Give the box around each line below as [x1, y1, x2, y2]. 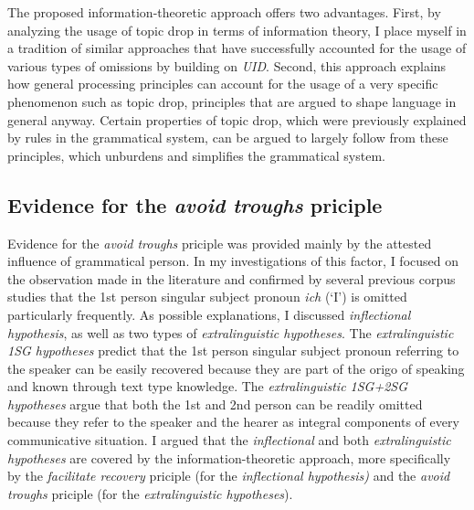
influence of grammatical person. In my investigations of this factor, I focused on [7, 251, 459, 271]
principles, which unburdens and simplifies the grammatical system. [7, 145, 385, 165]
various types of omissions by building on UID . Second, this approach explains [7, 56, 447, 75]
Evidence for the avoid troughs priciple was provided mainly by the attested [7, 233, 432, 252]
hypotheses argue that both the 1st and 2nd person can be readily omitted [7, 394, 423, 413]
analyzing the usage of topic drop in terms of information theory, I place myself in [7, 20, 467, 39]
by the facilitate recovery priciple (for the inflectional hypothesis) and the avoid [7, 466, 450, 485]
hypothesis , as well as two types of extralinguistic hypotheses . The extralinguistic [7, 323, 454, 342]
